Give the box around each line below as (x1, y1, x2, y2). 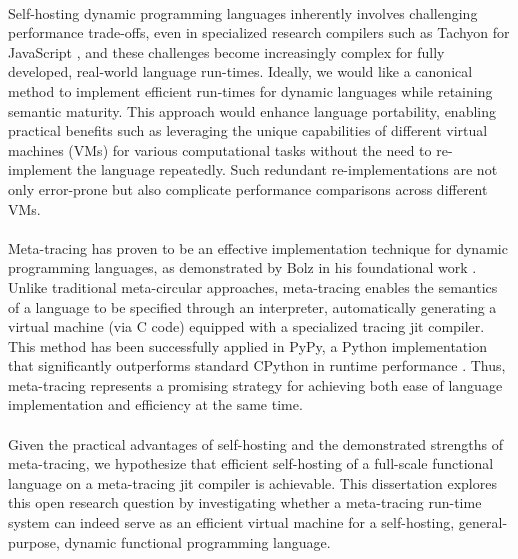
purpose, (8, 531, 60, 552)
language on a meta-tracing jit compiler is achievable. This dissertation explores (8, 472, 497, 493)
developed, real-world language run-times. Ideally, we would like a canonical (8, 61, 473, 82)
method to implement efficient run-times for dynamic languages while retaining (8, 80, 493, 101)
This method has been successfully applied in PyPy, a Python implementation (8, 335, 487, 356)
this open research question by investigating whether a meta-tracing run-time (8, 492, 482, 513)
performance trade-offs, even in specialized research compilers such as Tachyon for (8, 22, 510, 43)
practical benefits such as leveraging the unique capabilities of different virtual (8, 120, 488, 141)
